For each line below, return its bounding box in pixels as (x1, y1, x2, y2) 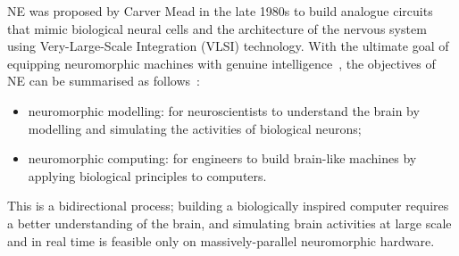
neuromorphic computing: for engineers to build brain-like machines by (28, 149, 417, 168)
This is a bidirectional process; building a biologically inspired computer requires (7, 196, 449, 215)
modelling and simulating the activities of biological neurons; (28, 119, 362, 137)
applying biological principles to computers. (28, 166, 267, 185)
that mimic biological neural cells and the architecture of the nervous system (7, 19, 427, 37)
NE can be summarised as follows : (7, 71, 200, 90)
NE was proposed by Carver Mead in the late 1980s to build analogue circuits (7, 2, 433, 20)
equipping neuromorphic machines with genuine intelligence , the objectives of (7, 54, 436, 72)
